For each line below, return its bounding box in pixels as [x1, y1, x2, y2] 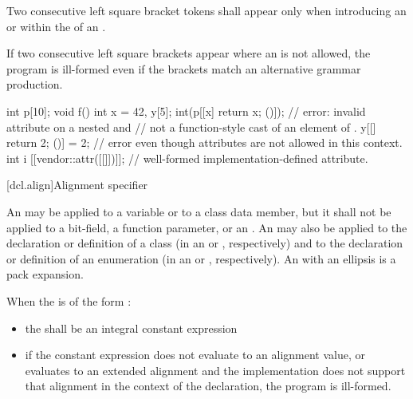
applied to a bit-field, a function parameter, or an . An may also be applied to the [6, 219, 407, 235]
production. [6, 76, 63, 93]
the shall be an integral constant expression [25, 319, 238, 336]
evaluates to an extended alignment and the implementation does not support [25, 361, 406, 378]
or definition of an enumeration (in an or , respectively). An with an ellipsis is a [6, 250, 396, 267]
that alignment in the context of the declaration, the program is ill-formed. [25, 377, 391, 394]
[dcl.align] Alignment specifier [6, 176, 148, 193]
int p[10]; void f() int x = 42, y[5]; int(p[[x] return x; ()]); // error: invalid [6, 102, 366, 119]
